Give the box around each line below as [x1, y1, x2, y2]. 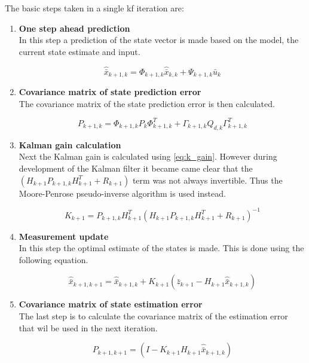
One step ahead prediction [19, 22, 130, 34]
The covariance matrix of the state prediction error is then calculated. [19, 97, 275, 109]
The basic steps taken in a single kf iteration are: [5, 2, 184, 14]
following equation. [19, 253, 88, 266]
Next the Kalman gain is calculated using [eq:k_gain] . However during [19, 150, 277, 163]
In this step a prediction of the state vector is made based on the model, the [19, 33, 299, 46]
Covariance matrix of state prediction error [19, 86, 201, 98]
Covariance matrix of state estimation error [19, 298, 203, 310]
